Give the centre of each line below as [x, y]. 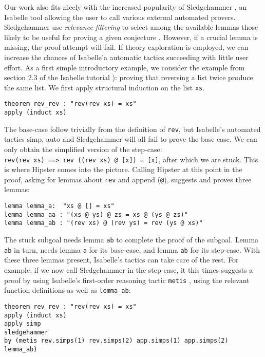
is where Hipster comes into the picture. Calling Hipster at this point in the [123, 169]
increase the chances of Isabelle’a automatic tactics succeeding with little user [126, 57]
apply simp [23, 324]
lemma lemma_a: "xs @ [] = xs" [59, 206]
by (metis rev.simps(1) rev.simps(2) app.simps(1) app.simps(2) [116, 341]
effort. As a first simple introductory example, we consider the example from [125, 67]
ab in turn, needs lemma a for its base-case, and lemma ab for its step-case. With [132, 249]
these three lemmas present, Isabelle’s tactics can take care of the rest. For [121, 260]
